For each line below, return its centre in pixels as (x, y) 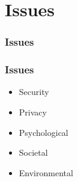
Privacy (33, 112)
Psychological (43, 132)
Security (34, 92)
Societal (33, 152)
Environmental (46, 172)
